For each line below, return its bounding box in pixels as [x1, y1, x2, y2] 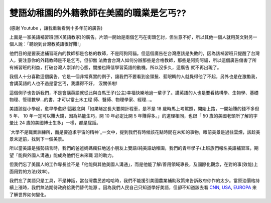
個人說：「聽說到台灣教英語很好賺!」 [9, 41, 84, 47]
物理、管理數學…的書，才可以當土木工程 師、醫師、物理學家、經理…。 [9, 96, 155, 102]
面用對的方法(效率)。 [9, 168, 53, 174]
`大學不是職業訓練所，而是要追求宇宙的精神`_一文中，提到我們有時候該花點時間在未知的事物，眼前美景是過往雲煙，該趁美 [9, 129, 260, 135]
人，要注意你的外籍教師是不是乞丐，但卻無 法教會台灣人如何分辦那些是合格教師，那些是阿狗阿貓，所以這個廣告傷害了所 [9, 57, 257, 63]
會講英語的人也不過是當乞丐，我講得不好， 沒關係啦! [9, 80, 117, 86]
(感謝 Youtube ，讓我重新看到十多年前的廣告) [9, 25, 103, 31]
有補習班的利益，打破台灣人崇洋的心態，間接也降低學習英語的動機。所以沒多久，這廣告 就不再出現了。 [9, 64, 222, 70]
